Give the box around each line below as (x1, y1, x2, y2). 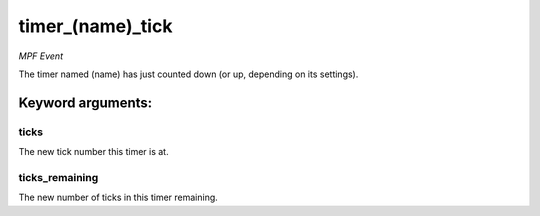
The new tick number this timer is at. (18, 146, 169, 158)
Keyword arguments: (18, 94, 153, 111)
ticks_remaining (18, 170, 99, 184)
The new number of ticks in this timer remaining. (18, 191, 219, 204)
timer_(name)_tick (18, 15, 173, 37)
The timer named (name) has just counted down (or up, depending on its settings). (18, 68, 359, 80)
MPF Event (18, 50, 64, 62)
